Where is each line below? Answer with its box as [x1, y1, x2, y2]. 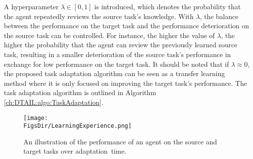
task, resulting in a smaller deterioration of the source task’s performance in [4, 49, 231, 59]
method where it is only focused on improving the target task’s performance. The [4, 78, 247, 88]
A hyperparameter [4, 1, 59, 11]
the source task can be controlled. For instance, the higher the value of [4, 30, 215, 40]
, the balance [200, 11, 238, 21]
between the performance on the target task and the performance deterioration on [4, 20, 249, 31]
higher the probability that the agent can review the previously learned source [4, 40, 237, 50]
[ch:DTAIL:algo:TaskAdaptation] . [4, 97, 103, 107]
